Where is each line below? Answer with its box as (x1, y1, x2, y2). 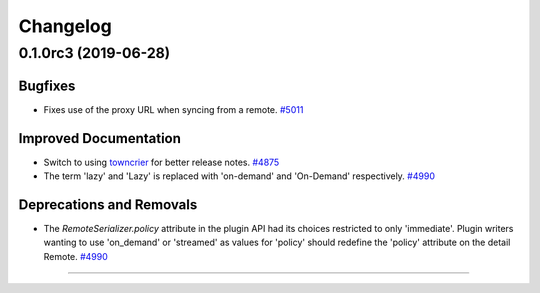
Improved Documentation (18, 130, 182, 147)
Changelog (18, 15, 112, 37)
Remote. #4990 (43, 250, 109, 262)
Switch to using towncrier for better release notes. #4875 (43, 156, 280, 168)
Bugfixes (18, 77, 76, 94)
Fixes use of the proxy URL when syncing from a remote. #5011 (43, 103, 304, 115)
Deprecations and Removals (18, 196, 198, 213)
